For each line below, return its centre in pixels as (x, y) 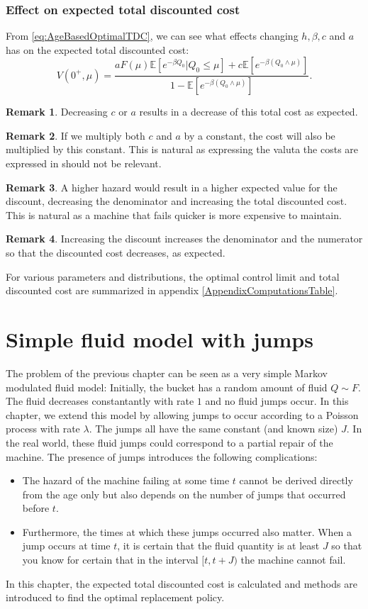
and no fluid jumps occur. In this (277, 401)
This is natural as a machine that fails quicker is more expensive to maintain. (174, 214)
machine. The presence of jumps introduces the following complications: (162, 456)
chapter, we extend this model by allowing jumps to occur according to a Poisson (182, 414)
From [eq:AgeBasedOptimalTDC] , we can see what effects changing (152, 36)
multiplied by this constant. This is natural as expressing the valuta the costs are (182, 149)
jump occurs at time (66, 546)
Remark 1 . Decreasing (57, 112)
